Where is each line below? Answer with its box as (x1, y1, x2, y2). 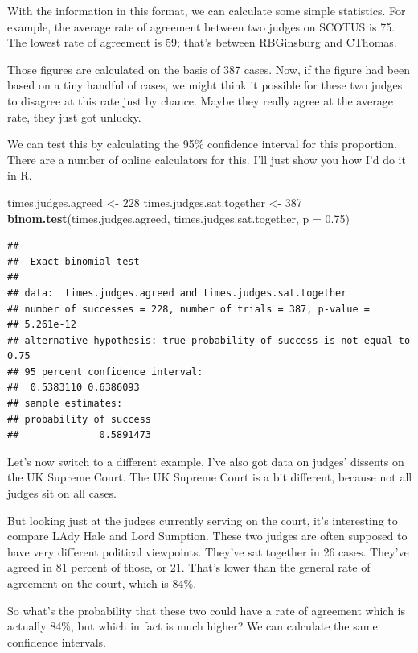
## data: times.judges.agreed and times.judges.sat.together (7, 287, 347, 299)
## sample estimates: (7, 398, 123, 410)
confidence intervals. (7, 633, 107, 650)
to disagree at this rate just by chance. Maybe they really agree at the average (7, 92, 393, 109)
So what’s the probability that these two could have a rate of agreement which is (7, 601, 405, 618)
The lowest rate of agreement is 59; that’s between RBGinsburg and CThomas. (7, 34, 397, 51)
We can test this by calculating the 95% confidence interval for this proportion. (7, 135, 397, 152)
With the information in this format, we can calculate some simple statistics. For (7, 2, 406, 19)
